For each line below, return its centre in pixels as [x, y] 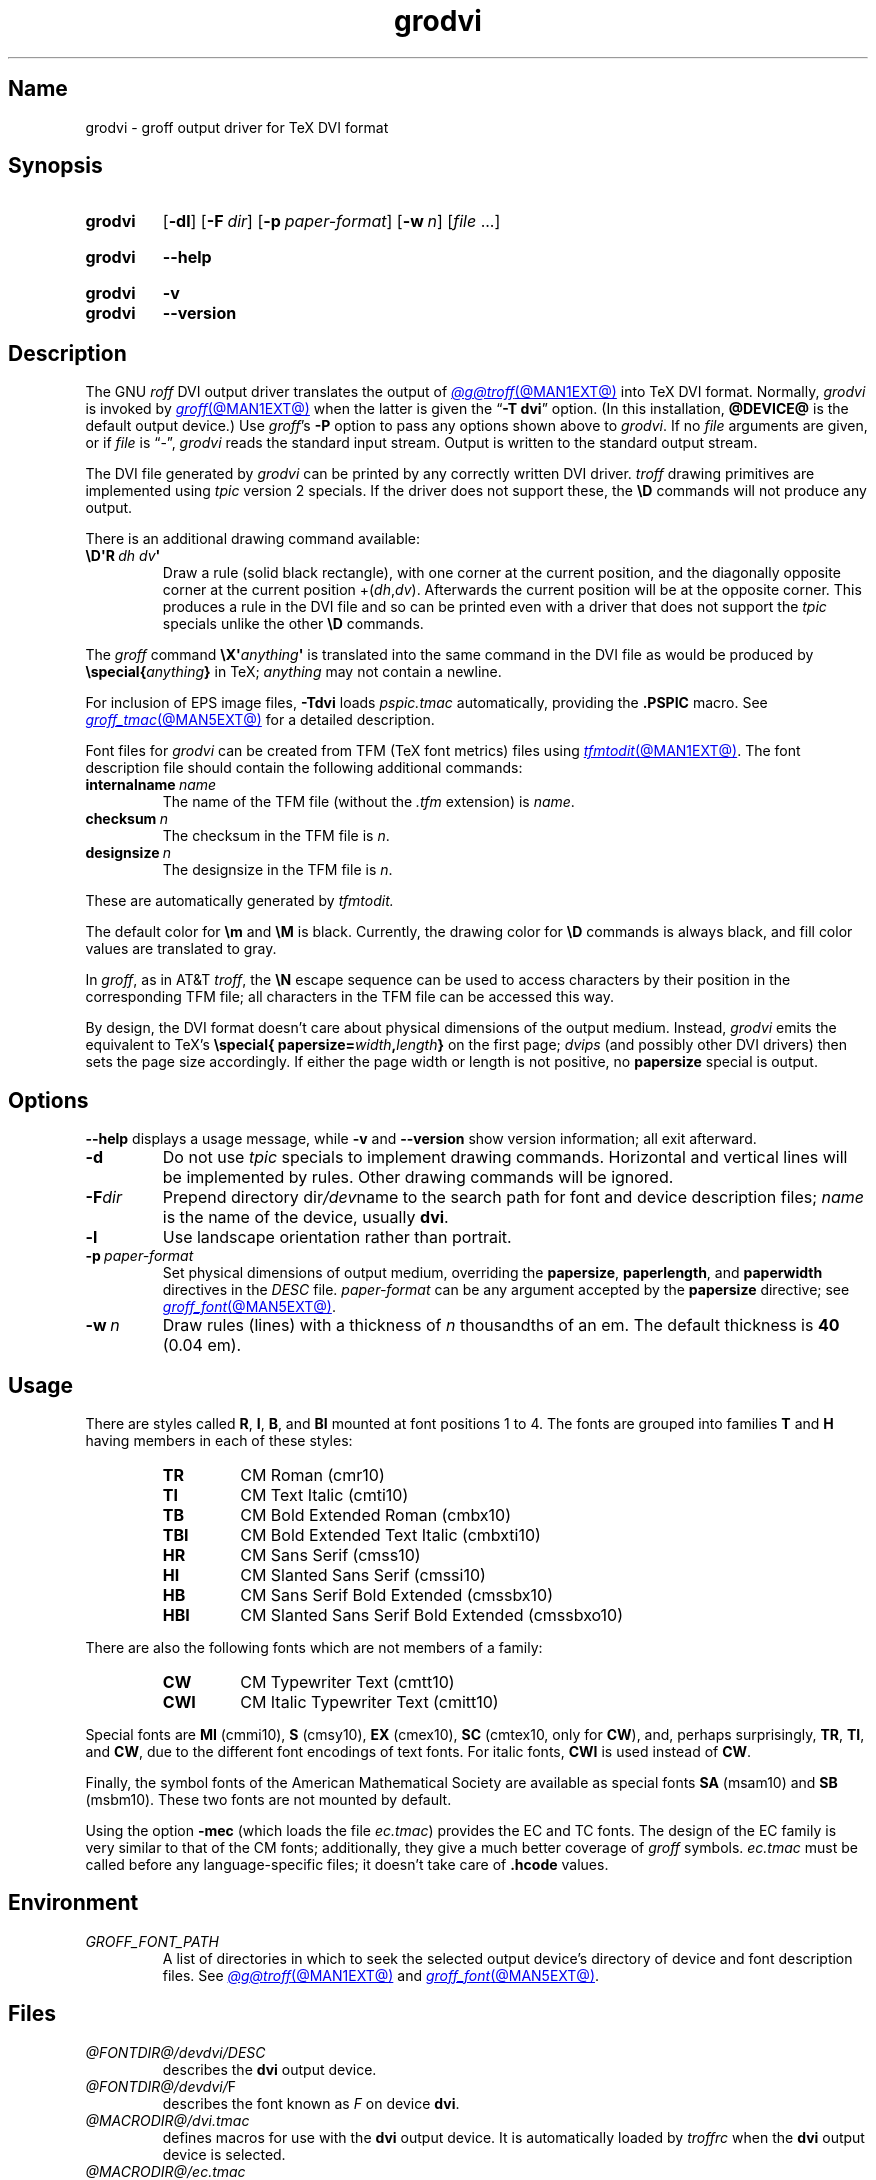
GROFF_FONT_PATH [152, 1941]
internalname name [151, 785]
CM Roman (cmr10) [312, 1474]
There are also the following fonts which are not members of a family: [314, 1647]
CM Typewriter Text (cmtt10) [347, 1681]
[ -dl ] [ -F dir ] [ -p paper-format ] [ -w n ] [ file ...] [331, 221]
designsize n [128, 853]
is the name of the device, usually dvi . [305, 1217]
